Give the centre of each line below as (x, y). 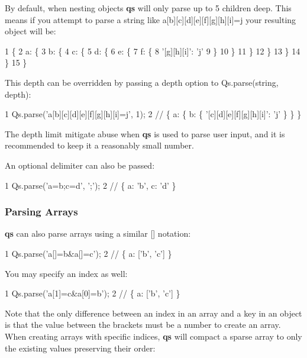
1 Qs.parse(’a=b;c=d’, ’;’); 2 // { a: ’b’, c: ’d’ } (91, 185)
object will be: (30, 31)
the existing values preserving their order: (80, 348)
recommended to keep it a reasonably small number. (99, 145)
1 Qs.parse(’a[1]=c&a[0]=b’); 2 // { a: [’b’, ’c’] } (93, 293)
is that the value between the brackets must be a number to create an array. (143, 325)
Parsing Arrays (41, 212)
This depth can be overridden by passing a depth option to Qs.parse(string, (142, 82)
